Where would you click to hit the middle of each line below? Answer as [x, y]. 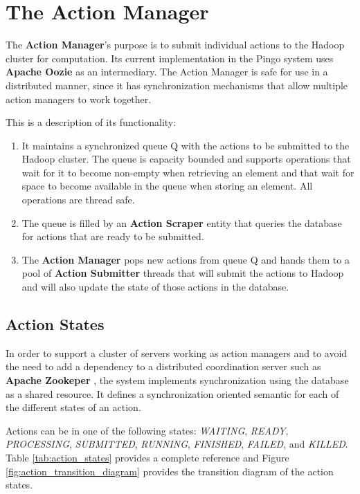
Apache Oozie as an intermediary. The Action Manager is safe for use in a [167, 72]
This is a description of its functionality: [91, 122]
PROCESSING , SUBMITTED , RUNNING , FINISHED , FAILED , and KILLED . [177, 444]
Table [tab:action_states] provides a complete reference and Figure [147, 457]
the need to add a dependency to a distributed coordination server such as [163, 366]
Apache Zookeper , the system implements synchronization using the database [177, 380]
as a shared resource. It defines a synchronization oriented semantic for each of [172, 393]
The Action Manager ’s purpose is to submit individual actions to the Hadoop [175, 45]
